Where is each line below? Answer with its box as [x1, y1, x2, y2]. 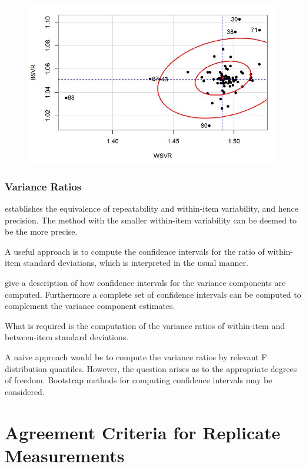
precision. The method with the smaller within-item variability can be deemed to [5, 213, 297, 226]
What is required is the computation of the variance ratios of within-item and [5, 319, 285, 331]
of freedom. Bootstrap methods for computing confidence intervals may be [5, 374, 272, 386]
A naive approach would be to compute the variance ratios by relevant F [5, 350, 267, 363]
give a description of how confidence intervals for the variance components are [5, 277, 286, 288]
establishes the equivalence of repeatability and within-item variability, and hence [5, 202, 298, 215]
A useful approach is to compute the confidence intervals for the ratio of [5, 245, 265, 257]
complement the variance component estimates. [5, 300, 175, 312]
